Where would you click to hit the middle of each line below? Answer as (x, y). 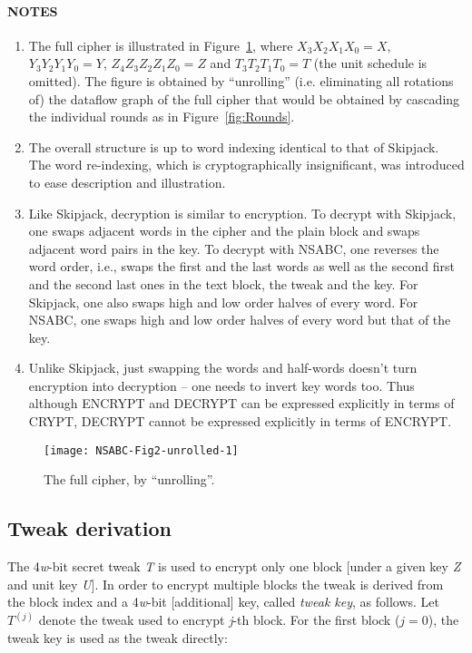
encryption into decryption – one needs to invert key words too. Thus (221, 385)
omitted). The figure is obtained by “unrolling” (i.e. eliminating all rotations (241, 80)
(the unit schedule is (370, 63)
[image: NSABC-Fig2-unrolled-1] (141, 450)
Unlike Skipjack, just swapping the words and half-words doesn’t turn (223, 368)
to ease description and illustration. (127, 182)
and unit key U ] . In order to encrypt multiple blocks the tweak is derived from (226, 584)
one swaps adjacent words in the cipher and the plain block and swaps (224, 231)
